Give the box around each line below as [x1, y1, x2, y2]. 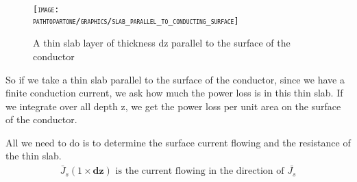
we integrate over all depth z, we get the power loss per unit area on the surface [5, 99, 341, 113]
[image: [33, 5, 60, 14]
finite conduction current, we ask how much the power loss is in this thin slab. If [5, 86, 343, 100]
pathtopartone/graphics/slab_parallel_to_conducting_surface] [33, 16, 239, 26]
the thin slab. [5, 148, 62, 163]
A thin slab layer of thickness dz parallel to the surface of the [33, 36, 291, 50]
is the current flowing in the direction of [115, 166, 284, 177]
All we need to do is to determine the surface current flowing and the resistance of [5, 135, 351, 149]
